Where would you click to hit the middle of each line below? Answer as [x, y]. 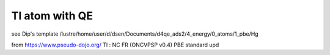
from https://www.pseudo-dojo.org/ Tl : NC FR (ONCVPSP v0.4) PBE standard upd [115, 45]
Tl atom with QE [52, 16]
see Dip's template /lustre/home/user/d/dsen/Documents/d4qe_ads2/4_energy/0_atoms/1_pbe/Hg [135, 34]
